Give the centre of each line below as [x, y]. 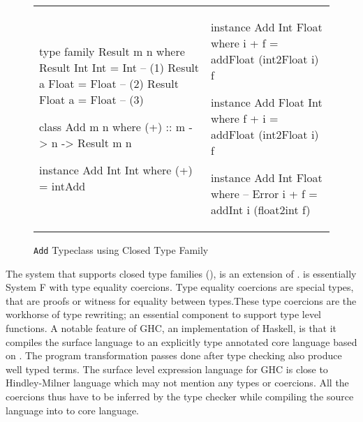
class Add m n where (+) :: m [112, 126]
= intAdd [62, 186]
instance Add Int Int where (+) [116, 169]
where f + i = [244, 118]
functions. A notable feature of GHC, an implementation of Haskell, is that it [171, 328]
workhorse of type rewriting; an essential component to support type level [164, 314]
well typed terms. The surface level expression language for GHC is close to [167, 369]
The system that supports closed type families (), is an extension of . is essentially [181, 273]
